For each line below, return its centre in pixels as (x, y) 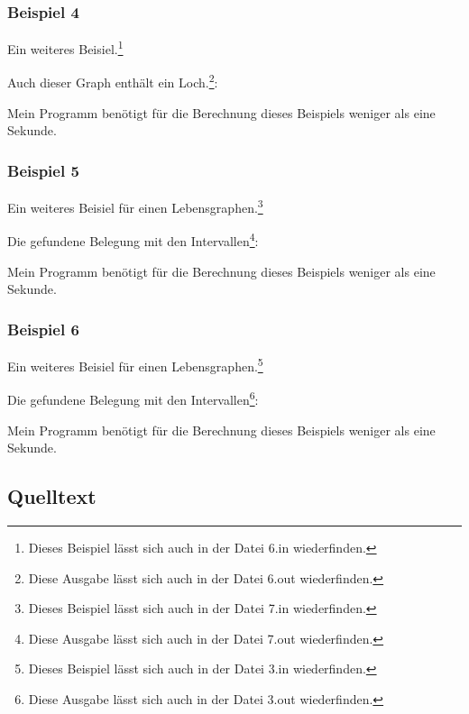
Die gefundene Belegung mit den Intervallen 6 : (133, 398)
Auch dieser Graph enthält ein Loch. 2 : (113, 81)
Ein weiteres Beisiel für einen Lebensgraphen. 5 (135, 365)
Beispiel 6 (43, 329)
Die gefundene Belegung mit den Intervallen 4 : (133, 240)
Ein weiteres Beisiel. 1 (65, 47)
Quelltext (52, 496)
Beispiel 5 (43, 170)
